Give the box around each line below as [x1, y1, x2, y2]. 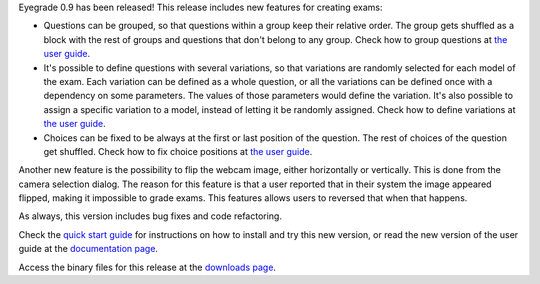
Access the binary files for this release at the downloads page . [18, 261, 277, 273]
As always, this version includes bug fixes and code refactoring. [18, 210, 282, 222]
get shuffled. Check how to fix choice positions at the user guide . [43, 145, 313, 157]
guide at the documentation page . [18, 243, 159, 255]
